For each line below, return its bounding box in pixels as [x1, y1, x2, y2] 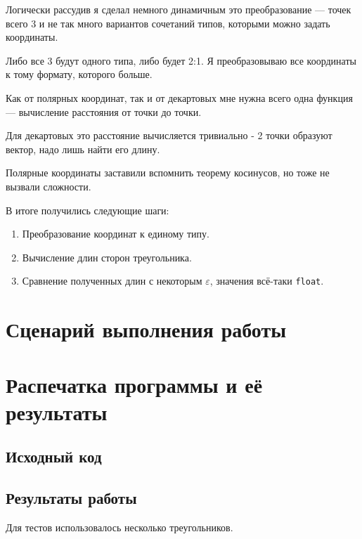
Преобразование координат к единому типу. [22, 226, 209, 241]
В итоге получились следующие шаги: [6, 202, 169, 217]
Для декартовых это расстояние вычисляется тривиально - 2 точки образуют [6, 128, 332, 143]
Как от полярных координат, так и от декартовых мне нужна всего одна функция [6, 90, 353, 105]
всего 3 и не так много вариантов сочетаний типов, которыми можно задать [6, 15, 330, 30]
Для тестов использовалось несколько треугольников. [6, 519, 233, 534]
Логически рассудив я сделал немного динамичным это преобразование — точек [6, 2, 351, 16]
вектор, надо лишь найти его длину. [6, 141, 160, 156]
